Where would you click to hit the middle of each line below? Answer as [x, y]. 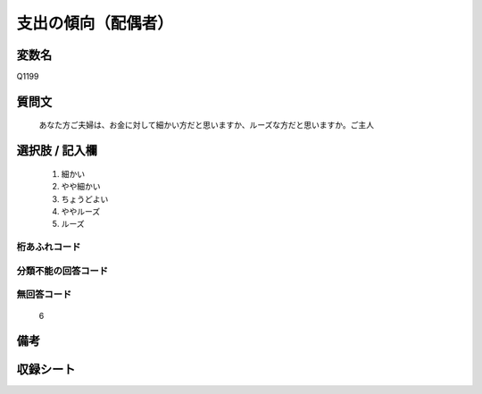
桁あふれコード [49, 247]
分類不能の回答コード [62, 271]
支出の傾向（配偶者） [95, 23]
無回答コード [44, 295]
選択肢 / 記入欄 [57, 151]
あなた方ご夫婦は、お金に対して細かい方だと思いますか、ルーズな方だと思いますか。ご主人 [207, 125]
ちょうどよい [85, 199]
